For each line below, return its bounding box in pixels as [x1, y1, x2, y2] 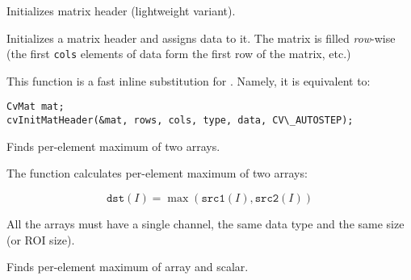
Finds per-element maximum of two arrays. [6, 137, 220, 154]
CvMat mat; [6, 101, 65, 113]
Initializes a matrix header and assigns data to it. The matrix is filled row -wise [6, 29, 396, 46]
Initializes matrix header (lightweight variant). [6, 2, 236, 19]
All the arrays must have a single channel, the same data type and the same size [6, 215, 405, 232]
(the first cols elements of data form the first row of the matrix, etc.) [6, 45, 351, 62]
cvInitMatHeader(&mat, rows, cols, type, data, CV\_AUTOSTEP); [6, 115, 354, 127]
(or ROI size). [6, 231, 75, 248]
